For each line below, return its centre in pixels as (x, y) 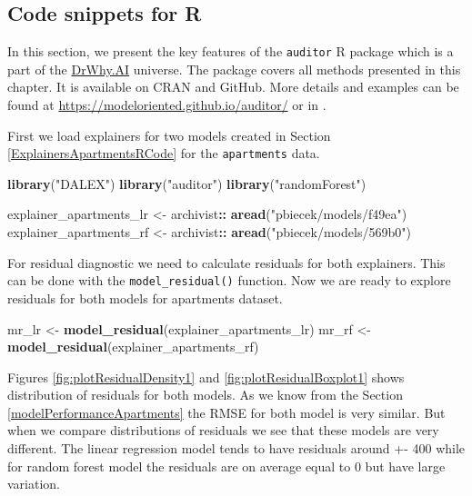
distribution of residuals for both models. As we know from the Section (205, 395)
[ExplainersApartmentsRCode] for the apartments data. (164, 153)
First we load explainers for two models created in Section (169, 135)
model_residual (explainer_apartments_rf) (133, 347)
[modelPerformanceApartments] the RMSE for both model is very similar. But (226, 412)
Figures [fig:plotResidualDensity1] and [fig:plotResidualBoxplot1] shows (206, 377)
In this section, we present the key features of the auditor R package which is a (231, 51)
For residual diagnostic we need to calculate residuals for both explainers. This (226, 262)
